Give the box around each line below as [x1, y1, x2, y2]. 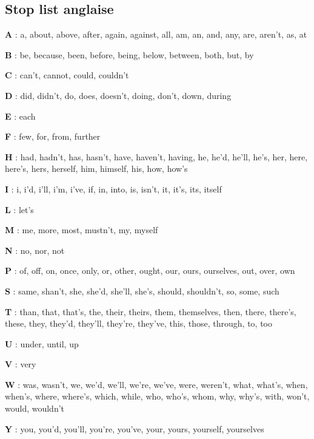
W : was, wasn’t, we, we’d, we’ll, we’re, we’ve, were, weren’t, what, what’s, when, [5, 378, 308, 390]
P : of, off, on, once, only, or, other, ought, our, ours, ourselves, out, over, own [5, 264, 295, 277]
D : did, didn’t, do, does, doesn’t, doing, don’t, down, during [5, 89, 232, 101]
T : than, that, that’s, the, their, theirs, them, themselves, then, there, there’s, [5, 305, 296, 318]
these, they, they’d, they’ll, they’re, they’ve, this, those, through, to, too [5, 317, 272, 330]
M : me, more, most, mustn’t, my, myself [5, 223, 158, 236]
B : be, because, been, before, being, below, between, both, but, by [5, 48, 254, 61]
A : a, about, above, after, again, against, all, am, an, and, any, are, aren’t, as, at [5, 28, 307, 41]
